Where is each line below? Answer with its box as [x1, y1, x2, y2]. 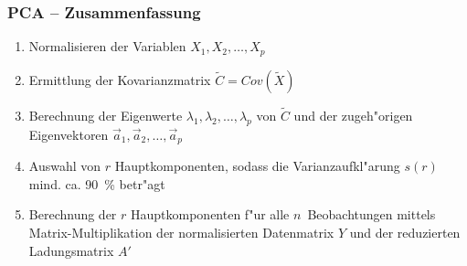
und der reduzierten [349, 222, 461, 241]
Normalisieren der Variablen [28, 37, 186, 56]
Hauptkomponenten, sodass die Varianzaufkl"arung [114, 156, 400, 176]
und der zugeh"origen [293, 105, 413, 124]
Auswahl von [28, 156, 101, 176]
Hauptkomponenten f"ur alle [131, 205, 290, 224]
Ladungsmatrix [28, 240, 114, 260]
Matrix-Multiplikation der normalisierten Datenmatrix [28, 222, 334, 241]
